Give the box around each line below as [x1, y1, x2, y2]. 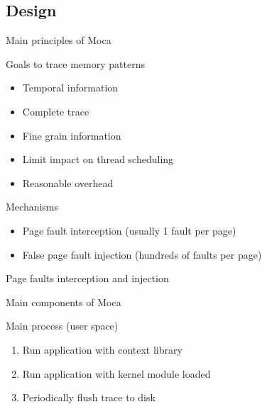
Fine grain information [22, 128, 121, 142]
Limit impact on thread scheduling [22, 152, 174, 167]
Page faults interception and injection [6, 271, 169, 286]
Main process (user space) [6, 318, 119, 333]
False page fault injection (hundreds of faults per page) [22, 247, 262, 262]
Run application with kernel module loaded [22, 366, 211, 381]
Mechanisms [6, 199, 59, 214]
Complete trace [22, 103, 89, 118]
